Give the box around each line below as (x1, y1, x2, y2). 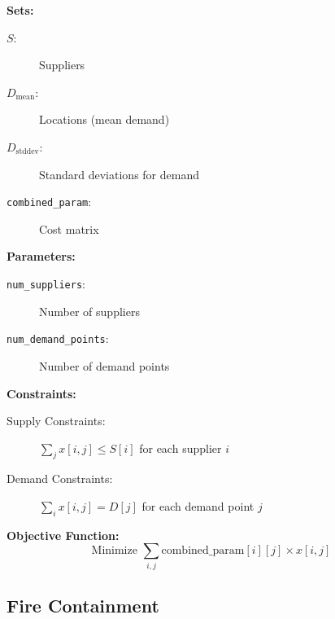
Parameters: (7, 248, 76, 265)
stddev (15, 147, 39, 156)
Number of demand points (39, 357, 170, 374)
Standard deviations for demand (39, 165, 199, 182)
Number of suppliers (39, 302, 140, 319)
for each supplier (139, 439, 222, 456)
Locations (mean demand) (39, 111, 170, 128)
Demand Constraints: (7, 470, 113, 487)
